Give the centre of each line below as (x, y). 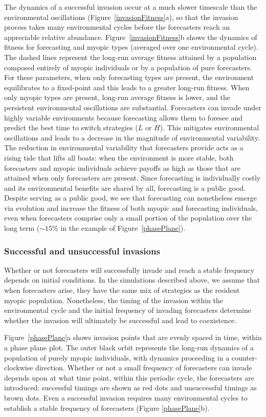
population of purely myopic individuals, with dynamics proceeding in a (117, 357)
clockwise (19, 368)
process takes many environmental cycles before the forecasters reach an (117, 27)
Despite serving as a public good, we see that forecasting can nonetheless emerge (130, 198)
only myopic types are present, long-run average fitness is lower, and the (117, 97)
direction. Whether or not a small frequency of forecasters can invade (144, 368)
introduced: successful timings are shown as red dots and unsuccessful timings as (130, 388)
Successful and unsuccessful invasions (82, 251)
